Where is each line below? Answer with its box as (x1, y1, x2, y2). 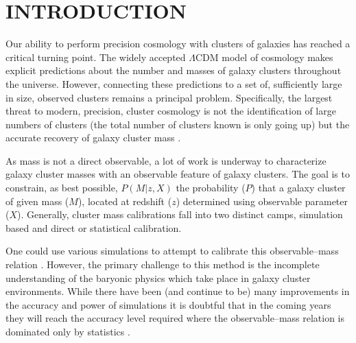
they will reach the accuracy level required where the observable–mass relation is (5, 311, 345, 325)
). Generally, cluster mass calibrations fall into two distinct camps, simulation (17, 207, 343, 222)
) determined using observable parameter (176, 193, 348, 208)
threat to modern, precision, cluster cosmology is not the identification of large (5, 104, 336, 118)
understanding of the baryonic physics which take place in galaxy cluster (5, 270, 311, 285)
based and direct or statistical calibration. (5, 220, 182, 235)
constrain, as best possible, (5, 180, 118, 195)
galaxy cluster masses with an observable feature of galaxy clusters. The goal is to (5, 167, 350, 181)
